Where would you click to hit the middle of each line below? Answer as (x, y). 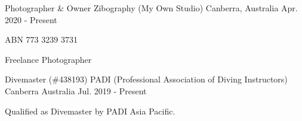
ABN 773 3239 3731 (41, 39)
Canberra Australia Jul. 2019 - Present (76, 90)
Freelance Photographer (48, 59)
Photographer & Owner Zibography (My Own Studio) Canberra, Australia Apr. (151, 8)
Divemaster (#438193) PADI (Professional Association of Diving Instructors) (146, 79)
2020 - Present (31, 19)
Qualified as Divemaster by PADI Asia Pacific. (90, 111)
